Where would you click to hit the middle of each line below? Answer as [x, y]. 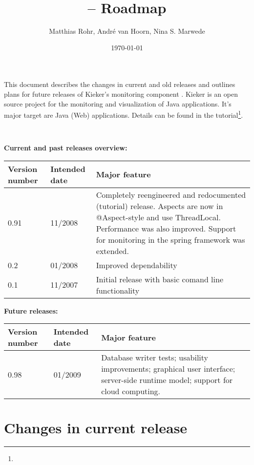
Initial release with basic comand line [160, 279]
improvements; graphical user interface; [168, 369]
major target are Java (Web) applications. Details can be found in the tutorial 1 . [124, 114]
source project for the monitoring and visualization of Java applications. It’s [118, 103]
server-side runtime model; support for [167, 380]
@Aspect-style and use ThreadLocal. [158, 217]
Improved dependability [137, 265]
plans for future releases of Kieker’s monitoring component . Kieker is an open [121, 94]
